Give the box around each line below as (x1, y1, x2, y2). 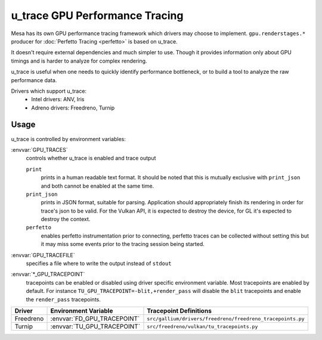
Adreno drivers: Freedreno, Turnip (31, 104, 115, 111)
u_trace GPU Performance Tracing (11, 9, 184, 22)
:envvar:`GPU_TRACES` (11, 146, 68, 153)
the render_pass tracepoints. (26, 295, 101, 303)
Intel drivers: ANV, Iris (31, 96, 85, 103)
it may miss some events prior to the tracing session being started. (41, 241, 205, 248)
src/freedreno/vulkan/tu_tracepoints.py (147, 323, 258, 330)
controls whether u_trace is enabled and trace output (26, 155, 156, 162)
